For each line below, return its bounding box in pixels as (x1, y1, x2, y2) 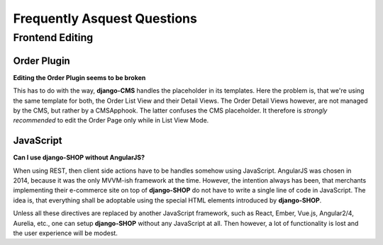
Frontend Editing (13, 31, 94, 44)
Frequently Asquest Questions (13, 11, 198, 26)
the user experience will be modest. (13, 229, 118, 237)
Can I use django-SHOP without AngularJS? (13, 153, 145, 162)
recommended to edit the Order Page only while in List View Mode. (13, 116, 209, 125)
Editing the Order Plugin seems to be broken (13, 73, 146, 81)
